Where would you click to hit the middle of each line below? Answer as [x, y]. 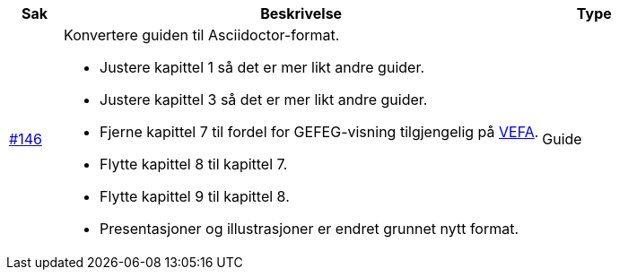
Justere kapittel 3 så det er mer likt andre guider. [264, 100]
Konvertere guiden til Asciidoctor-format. [202, 35]
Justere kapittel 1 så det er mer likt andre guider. [262, 67]
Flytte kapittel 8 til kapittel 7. [194, 164]
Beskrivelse [301, 13]
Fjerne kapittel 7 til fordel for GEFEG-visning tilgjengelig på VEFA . [319, 132]
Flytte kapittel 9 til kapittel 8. [195, 196]
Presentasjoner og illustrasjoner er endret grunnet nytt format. [309, 229]
